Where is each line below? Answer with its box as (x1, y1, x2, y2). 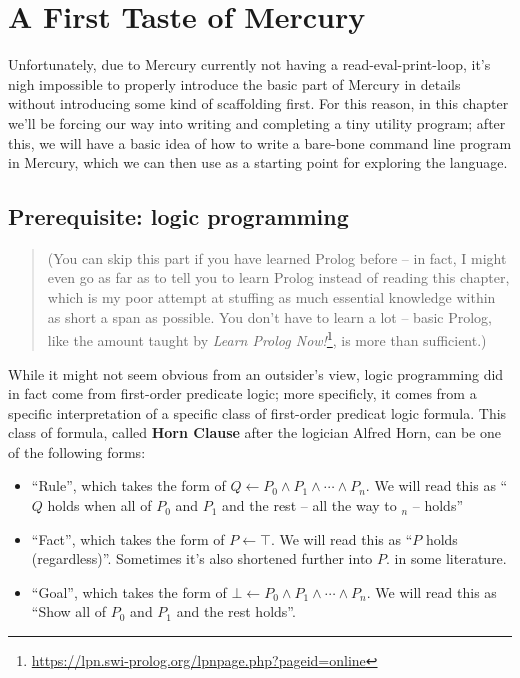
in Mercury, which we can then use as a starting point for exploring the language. (8, 152, 508, 173)
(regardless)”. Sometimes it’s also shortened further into (31, 548, 373, 569)
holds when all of (47, 495, 152, 516)
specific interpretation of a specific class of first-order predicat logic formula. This (8, 402, 507, 423)
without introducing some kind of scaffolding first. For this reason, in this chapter (8, 93, 509, 114)
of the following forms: (8, 441, 146, 462)
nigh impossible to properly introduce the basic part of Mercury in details (8, 73, 461, 94)
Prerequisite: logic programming (8, 201, 349, 232)
